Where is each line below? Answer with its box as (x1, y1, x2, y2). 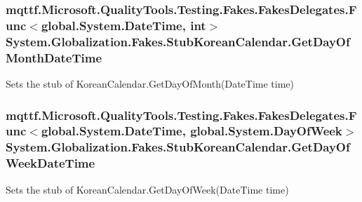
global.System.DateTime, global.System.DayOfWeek (41, 122, 342, 140)
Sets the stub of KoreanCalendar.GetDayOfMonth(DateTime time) (6, 76, 295, 90)
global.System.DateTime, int (41, 16, 206, 34)
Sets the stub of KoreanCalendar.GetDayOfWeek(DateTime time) (6, 182, 289, 196)
